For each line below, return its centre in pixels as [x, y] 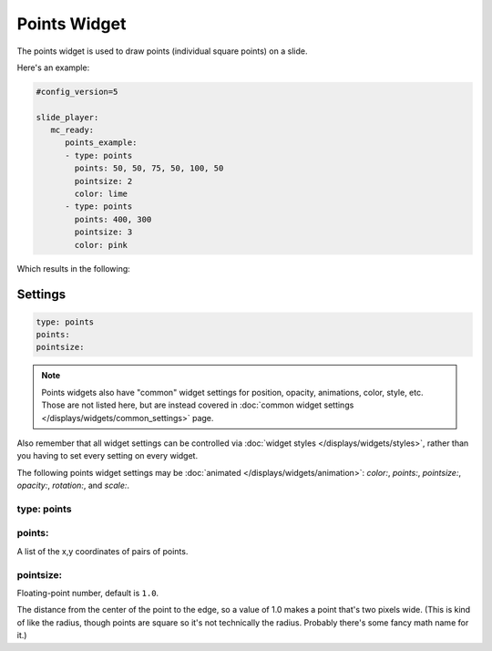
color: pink [101, 245]
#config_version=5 [77, 92]
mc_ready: [72, 130]
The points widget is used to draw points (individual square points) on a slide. [162, 51]
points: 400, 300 [113, 219]
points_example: [101, 143]
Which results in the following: [74, 268]
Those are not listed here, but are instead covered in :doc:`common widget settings [198, 405]
